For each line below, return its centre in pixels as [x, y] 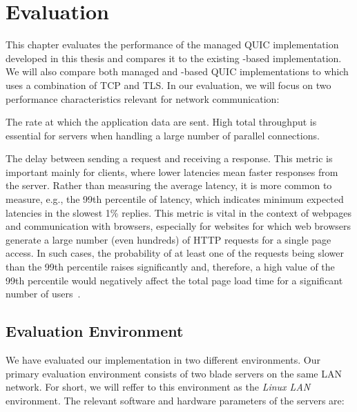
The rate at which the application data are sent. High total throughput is [161, 122]
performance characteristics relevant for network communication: [143, 98]
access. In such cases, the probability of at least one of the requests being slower [175, 253]
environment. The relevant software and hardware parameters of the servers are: [175, 400]
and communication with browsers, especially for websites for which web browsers [178, 226]
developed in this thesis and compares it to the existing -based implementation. [174, 58]
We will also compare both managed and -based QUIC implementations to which [177, 71]
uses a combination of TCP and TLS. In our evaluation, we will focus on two [168, 85]
